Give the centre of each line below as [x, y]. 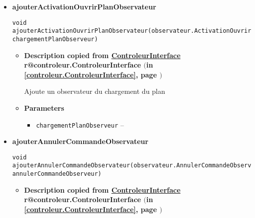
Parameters [44, 108]
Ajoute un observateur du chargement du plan [95, 91]
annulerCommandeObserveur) [57, 174]
